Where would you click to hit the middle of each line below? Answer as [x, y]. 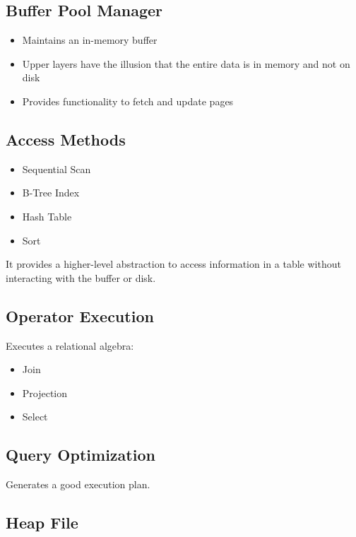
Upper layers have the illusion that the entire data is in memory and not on [186, 63]
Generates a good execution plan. [78, 484]
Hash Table [47, 216]
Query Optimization [81, 455]
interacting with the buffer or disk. [81, 277]
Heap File [42, 523]
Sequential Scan [57, 169]
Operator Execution [80, 315]
